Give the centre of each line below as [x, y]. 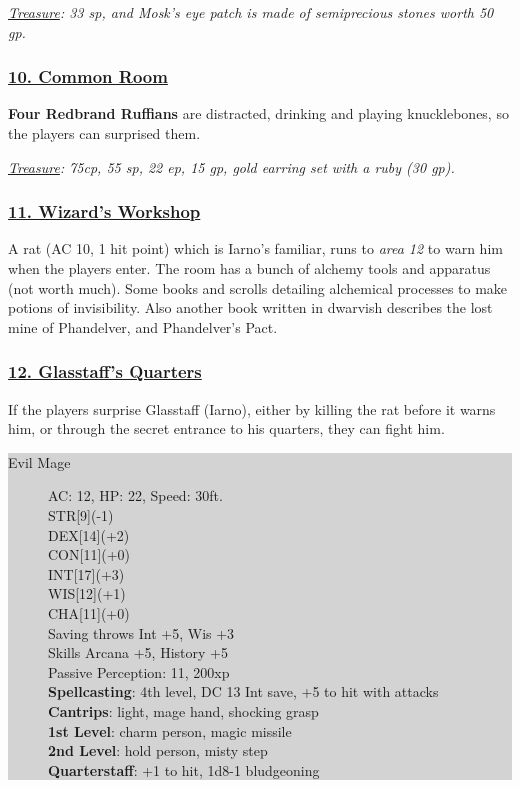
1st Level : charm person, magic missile [170, 730]
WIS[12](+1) [87, 593]
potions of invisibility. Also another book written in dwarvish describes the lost [250, 307]
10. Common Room [88, 76]
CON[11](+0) [89, 554]
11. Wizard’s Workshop [104, 211]
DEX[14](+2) [89, 534]
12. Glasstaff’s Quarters [105, 371]
